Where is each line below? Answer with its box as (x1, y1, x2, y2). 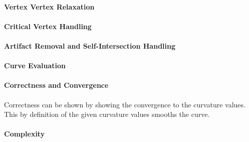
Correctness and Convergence (4, 80, 109, 90)
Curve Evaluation (4, 60, 66, 71)
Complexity (4, 128, 45, 139)
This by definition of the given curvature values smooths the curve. (4, 109, 210, 119)
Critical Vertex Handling (4, 21, 92, 31)
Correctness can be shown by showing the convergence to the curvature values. (4, 99, 245, 109)
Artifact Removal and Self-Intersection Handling (4, 40, 176, 51)
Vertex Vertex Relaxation (4, 1, 95, 12)
